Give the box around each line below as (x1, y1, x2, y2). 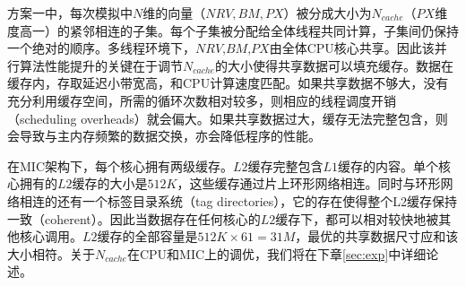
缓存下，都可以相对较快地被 (275, 209, 439, 228)
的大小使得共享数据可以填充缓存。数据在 (214, 56, 453, 74)
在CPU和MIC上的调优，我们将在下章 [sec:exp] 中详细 (126, 244, 427, 263)
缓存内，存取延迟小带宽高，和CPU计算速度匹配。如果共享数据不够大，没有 (7, 74, 449, 92)
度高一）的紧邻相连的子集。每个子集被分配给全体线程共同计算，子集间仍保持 (7, 21, 459, 39)
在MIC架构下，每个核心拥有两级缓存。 (7, 156, 233, 175)
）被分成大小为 (283, 4, 372, 22)
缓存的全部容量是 (97, 227, 198, 246)
